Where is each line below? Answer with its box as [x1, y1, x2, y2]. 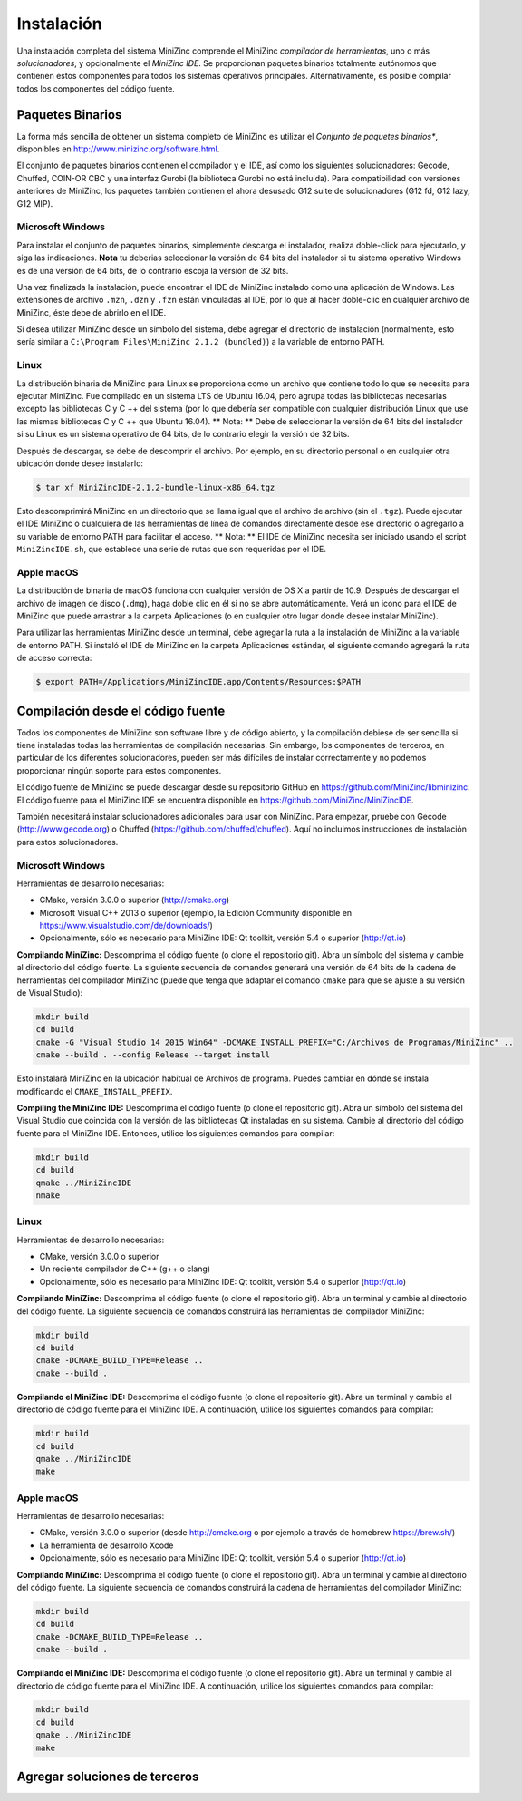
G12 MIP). [16, 198, 53, 209]
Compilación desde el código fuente [16, 703, 226, 718]
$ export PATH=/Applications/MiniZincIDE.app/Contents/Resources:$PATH [35, 677, 362, 687]
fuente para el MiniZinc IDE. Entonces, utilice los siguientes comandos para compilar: [16, 1127, 335, 1138]
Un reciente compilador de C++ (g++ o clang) [39, 1263, 211, 1274]
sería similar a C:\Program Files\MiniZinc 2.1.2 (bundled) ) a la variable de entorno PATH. [16, 336, 385, 347]
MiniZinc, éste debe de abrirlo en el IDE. [16, 307, 167, 317]
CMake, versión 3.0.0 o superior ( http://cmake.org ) [39, 894, 230, 906]
